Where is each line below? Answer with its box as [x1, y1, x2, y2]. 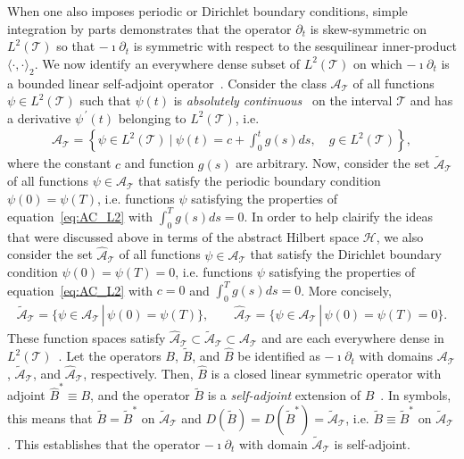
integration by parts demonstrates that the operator [7, 19, 292, 38]
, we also [376, 227, 424, 246]
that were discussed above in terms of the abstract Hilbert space [7, 227, 360, 246]
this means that [7, 408, 93, 427]
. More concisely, [301, 280, 392, 299]
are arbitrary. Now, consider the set [236, 154, 430, 172]
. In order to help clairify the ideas [244, 206, 433, 225]
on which [352, 54, 402, 72]
